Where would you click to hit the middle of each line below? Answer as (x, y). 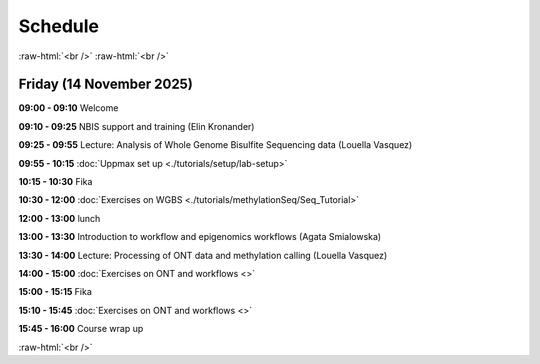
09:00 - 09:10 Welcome (68, 108)
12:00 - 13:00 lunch (59, 218)
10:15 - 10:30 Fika (55, 182)
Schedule (59, 26)
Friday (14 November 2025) (106, 84)
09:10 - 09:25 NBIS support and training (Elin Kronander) (136, 126)
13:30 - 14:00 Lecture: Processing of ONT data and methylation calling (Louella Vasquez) (203, 255)
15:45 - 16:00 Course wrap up (81, 329)
